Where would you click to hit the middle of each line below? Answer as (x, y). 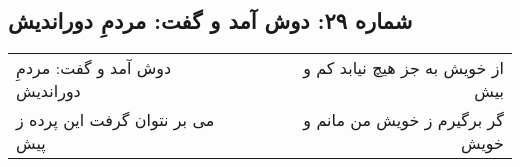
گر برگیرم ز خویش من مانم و (403, 120)
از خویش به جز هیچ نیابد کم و (403, 68)
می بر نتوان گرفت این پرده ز (115, 120)
